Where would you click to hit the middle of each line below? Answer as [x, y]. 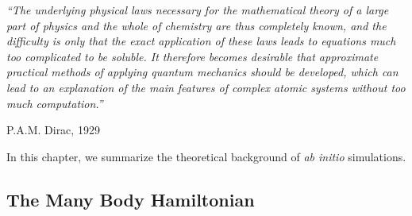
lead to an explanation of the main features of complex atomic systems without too [206, 87]
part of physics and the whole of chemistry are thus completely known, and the [196, 25]
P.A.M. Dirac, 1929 [53, 130]
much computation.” [55, 103]
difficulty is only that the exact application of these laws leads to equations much [201, 41]
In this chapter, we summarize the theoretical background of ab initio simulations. [206, 156]
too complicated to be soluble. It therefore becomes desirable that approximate [193, 56]
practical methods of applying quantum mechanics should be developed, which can [202, 72]
